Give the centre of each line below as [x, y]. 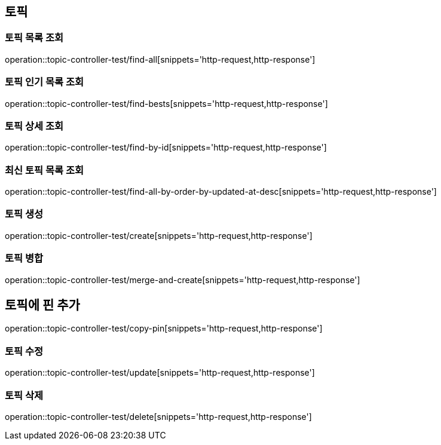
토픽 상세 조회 [34, 126]
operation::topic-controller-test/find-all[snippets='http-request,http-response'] [160, 59]
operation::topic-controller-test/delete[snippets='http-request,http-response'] [158, 416]
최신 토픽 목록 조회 [45, 170]
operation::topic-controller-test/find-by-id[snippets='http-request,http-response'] [166, 148]
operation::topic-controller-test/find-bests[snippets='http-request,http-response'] [166, 103]
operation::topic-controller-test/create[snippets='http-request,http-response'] [159, 235]
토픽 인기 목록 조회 [45, 82]
